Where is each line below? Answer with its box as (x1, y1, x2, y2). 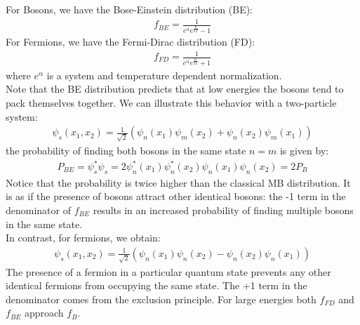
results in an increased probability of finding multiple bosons (93, 203, 354, 217)
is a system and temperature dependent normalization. (46, 67, 282, 82)
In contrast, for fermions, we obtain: (6, 230, 161, 245)
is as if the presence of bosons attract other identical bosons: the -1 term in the (6, 189, 346, 204)
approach (24, 305, 64, 320)
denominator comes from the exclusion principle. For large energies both (6, 291, 316, 306)
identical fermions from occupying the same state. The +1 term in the (6, 278, 307, 293)
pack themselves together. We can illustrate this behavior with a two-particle (6, 95, 337, 110)
